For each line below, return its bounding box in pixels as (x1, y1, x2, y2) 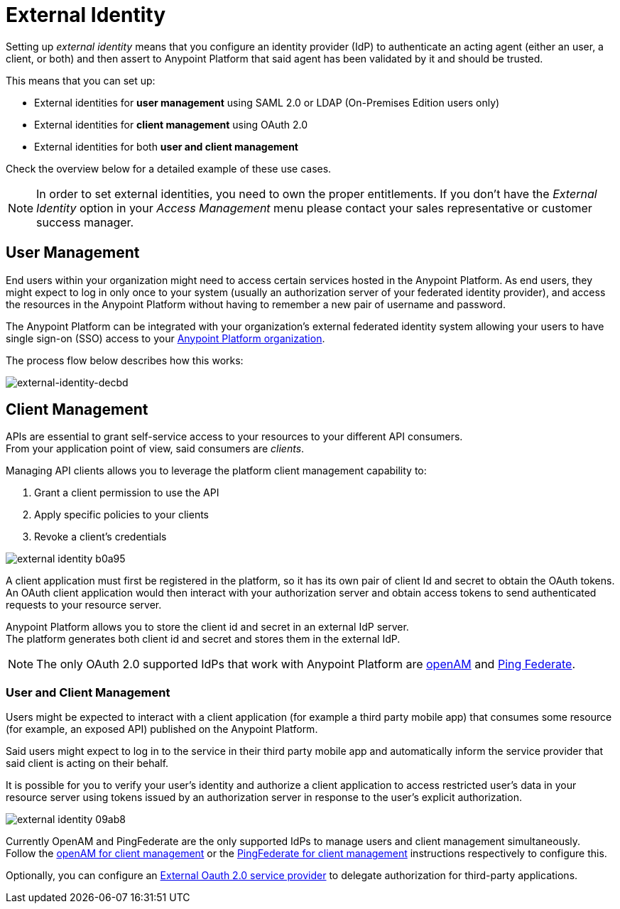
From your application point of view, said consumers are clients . (6, 442, 305, 455)
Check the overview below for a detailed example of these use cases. (6, 162, 332, 175)
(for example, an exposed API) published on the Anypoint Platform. (6, 723, 318, 736)
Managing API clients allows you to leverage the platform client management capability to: (6, 464, 427, 477)
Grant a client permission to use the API (34, 486, 219, 499)
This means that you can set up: (6, 74, 156, 87)
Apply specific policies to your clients (34, 508, 210, 521)
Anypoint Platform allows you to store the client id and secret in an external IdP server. (6, 621, 409, 633)
